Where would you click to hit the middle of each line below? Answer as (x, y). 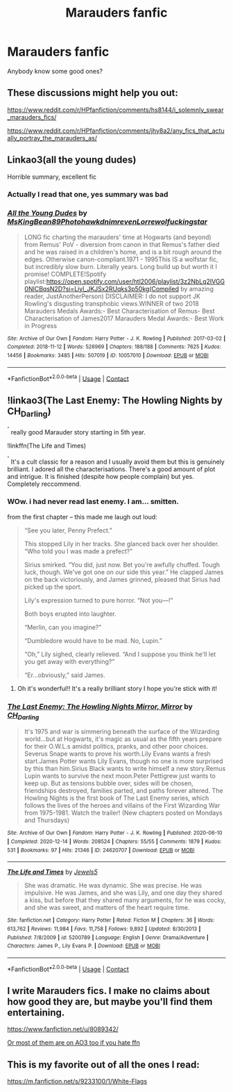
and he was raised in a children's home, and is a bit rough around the (123, 252)
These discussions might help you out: (93, 93)
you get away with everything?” (69, 661)
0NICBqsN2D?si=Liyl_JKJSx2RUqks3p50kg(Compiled (101, 288)
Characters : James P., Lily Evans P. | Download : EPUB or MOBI (84, 946)
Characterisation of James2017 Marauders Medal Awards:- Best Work (124, 318)
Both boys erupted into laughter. (70, 614)
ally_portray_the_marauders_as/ (52, 138)
